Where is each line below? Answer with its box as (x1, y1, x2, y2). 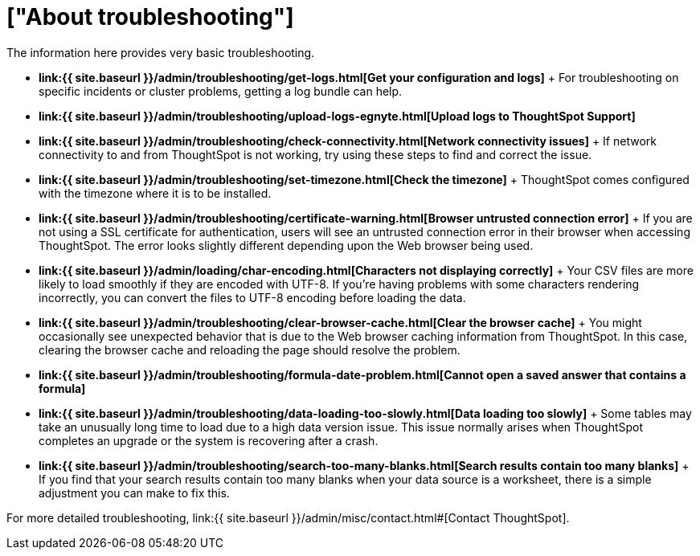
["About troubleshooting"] (6, 3, 294, 31)
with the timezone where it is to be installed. (39, 186, 272, 200)
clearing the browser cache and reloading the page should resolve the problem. (39, 342, 461, 357)
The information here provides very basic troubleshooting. (6, 45, 315, 59)
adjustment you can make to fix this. (39, 485, 230, 500)
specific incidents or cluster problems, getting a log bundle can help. (39, 84, 403, 98)
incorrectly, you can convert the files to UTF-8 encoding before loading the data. (39, 290, 466, 305)
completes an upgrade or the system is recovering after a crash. (39, 433, 379, 448)
